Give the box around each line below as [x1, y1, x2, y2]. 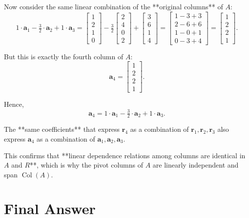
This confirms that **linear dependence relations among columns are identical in [4, 150, 246, 160]
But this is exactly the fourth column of [4, 51, 124, 61]
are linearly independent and [152, 160, 239, 170]
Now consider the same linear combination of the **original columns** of [4, 1, 223, 11]
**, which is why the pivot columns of [30, 160, 143, 170]
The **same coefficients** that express [4, 124, 120, 134]
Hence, [4, 99, 24, 109]
